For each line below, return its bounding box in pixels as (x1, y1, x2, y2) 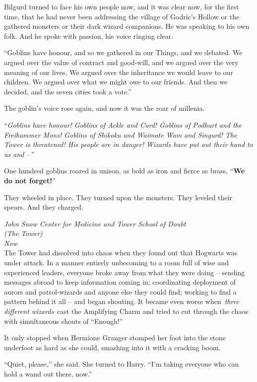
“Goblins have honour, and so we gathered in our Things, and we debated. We (4, 47, 243, 58)
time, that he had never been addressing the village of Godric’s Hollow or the (4, 11, 240, 21)
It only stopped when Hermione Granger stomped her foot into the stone (4, 332, 226, 343)
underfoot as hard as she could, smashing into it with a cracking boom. (4, 342, 221, 352)
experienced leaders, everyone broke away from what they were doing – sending (4, 267, 245, 277)
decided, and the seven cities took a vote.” (4, 86, 131, 96)
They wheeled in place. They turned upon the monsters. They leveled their (4, 192, 232, 202)
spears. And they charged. (4, 202, 83, 212)
